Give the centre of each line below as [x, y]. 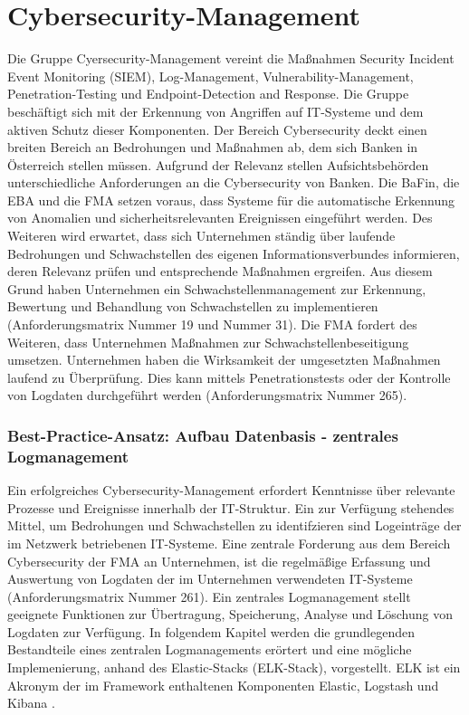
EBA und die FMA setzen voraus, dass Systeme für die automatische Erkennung [231, 200]
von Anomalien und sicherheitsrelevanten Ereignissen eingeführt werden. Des [220, 218]
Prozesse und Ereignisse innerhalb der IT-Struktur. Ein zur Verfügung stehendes [231, 507]
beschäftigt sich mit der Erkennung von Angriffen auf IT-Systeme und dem [215, 111]
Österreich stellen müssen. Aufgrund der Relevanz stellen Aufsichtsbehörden [218, 164]
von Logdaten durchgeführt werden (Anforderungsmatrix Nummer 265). [207, 395]
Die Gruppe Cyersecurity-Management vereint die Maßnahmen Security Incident [231, 58]
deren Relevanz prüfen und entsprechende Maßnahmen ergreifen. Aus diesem [220, 271]
